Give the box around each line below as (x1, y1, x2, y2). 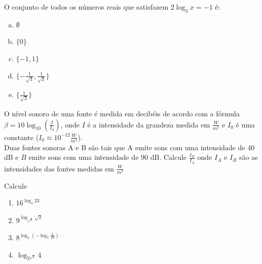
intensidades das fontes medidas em (4, 163, 114, 173)
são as (239, 152, 258, 162)
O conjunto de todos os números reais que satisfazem (4, 2, 169, 12)
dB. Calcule (150, 152, 187, 162)
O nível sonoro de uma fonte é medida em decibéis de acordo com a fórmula (4, 108, 240, 118)
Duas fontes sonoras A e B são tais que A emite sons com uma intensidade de (4, 142, 245, 152)
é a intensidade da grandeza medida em (87, 119, 210, 129)
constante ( (4, 131, 39, 142)
